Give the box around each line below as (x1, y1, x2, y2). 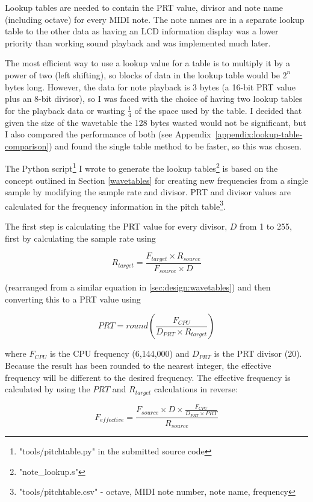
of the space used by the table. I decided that (134, 104, 302, 116)
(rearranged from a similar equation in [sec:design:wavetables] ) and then (5, 281, 271, 293)
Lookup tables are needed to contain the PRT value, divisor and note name (5, 1, 284, 13)
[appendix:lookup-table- (215, 128, 303, 140)
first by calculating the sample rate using (5, 231, 156, 244)
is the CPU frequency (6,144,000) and (49, 347, 190, 360)
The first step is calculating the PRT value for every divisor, (5, 220, 228, 233)
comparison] (5, 139, 49, 152)
